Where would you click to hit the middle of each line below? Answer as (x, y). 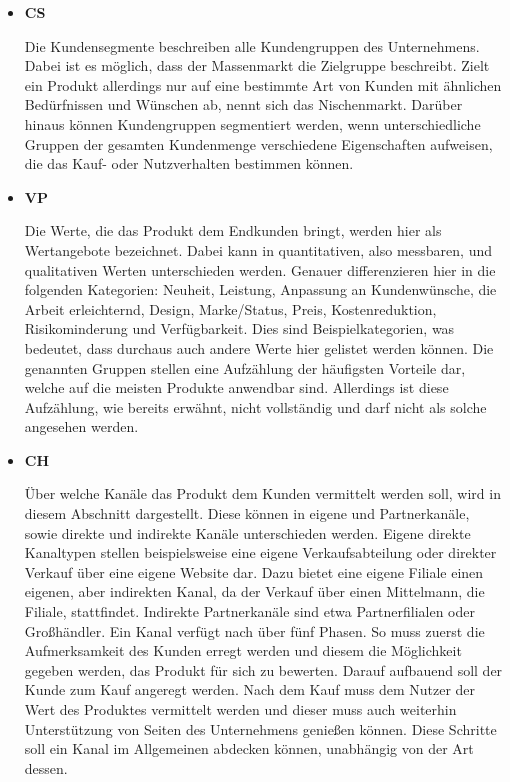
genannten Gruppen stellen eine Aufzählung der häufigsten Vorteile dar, (245, 367)
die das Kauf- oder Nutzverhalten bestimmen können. (189, 163)
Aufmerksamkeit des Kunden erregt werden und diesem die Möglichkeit (243, 650)
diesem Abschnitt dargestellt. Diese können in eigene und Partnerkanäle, (247, 513)
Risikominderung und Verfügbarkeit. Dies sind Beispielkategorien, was (239, 328)
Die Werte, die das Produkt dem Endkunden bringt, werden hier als (233, 230)
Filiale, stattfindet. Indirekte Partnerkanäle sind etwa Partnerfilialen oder (249, 611)
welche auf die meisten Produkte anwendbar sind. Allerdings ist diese (236, 387)
